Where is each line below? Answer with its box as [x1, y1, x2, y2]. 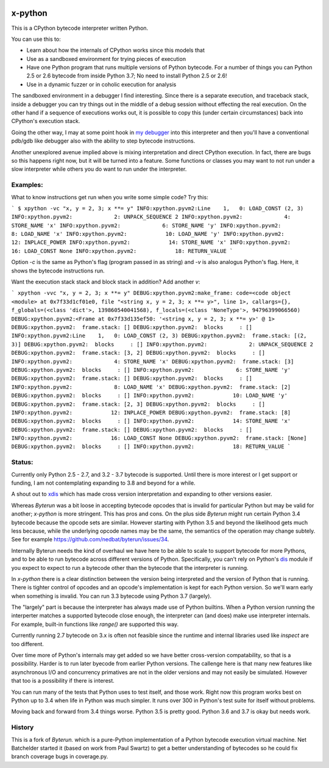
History [11, 723, 34, 731]
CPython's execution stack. [11, 118, 80, 125]
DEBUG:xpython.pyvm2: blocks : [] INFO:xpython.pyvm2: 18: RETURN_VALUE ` [11, 443, 291, 450]
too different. [11, 640, 44, 647]
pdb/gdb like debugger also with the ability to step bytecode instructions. [11, 137, 196, 144]
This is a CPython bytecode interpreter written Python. [11, 24, 149, 32]
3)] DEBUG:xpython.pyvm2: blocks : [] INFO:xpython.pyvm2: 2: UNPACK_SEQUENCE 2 [11, 341, 314, 347]
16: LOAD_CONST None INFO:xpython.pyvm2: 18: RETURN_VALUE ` [11, 247, 233, 254]
